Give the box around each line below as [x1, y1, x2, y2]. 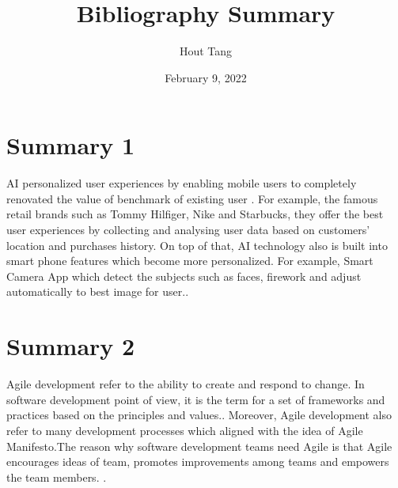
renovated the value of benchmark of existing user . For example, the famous [6, 190, 378, 206]
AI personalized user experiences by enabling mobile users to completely [6, 175, 357, 191]
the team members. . [6, 468, 107, 485]
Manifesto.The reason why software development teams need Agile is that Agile [6, 437, 392, 454]
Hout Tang [179, 43, 233, 59]
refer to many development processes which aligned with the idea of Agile [6, 422, 363, 438]
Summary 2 [6, 330, 135, 362]
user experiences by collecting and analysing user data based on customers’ [6, 221, 370, 238]
